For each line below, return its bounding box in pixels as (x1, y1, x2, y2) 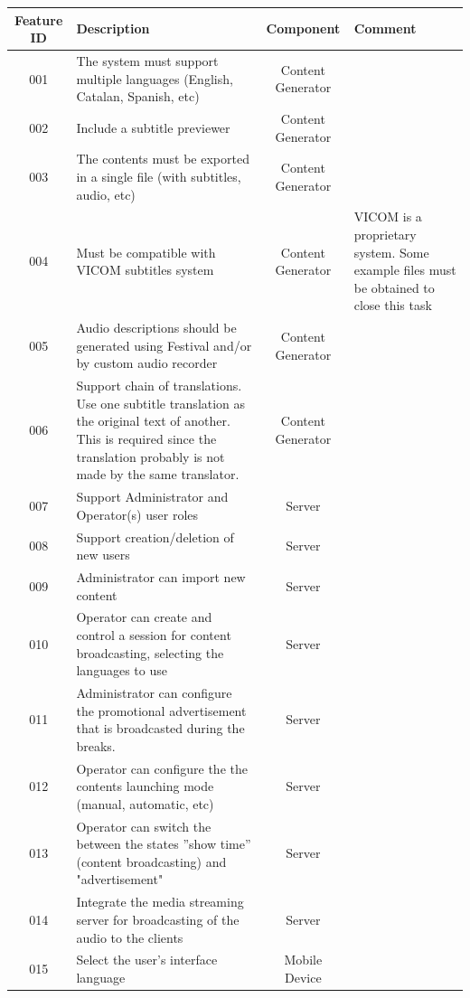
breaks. (76, 736, 116, 755)
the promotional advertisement (76, 701, 247, 720)
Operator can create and (76, 607, 212, 626)
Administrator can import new (76, 567, 246, 586)
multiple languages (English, (76, 69, 233, 88)
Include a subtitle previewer (76, 118, 230, 137)
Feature (14, 10, 63, 29)
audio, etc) (76, 184, 136, 203)
